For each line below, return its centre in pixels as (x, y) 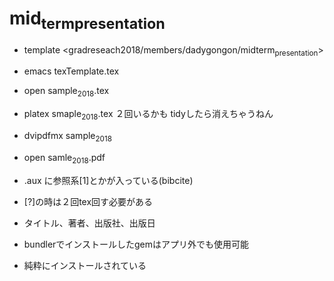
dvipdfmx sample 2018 (67, 136)
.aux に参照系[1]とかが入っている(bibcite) (108, 180)
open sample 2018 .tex (66, 92)
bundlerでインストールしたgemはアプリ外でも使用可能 (136, 244)
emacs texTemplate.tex (71, 71)
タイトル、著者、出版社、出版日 (89, 223)
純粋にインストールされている (85, 265)
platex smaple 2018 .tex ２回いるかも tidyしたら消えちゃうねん (148, 115)
